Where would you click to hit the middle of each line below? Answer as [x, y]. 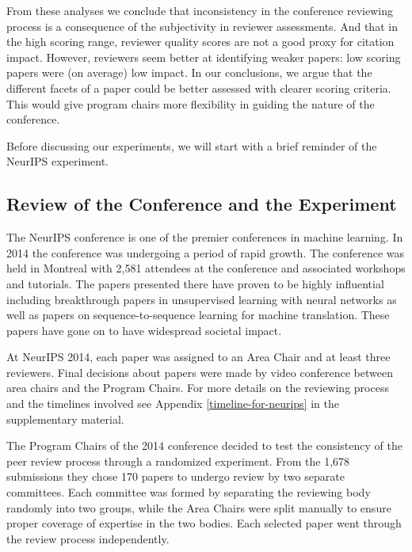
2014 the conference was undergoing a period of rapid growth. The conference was [206, 252]
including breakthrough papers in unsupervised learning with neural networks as [202, 299]
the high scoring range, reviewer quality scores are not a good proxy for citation [200, 42]
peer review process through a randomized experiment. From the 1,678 [178, 461]
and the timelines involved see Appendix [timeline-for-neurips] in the [173, 404]
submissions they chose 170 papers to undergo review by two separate [175, 476]
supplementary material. [65, 419]
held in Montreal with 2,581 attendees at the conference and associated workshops [206, 268]
